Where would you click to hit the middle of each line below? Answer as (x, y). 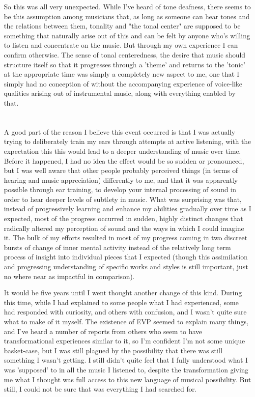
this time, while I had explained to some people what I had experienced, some (121, 302)
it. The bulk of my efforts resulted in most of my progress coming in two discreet (126, 238)
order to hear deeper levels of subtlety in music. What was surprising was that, (123, 199)
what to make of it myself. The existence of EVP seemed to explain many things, (126, 321)
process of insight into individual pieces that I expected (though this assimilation (126, 257)
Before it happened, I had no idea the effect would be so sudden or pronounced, (124, 160)
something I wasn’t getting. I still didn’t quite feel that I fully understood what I (126, 360)
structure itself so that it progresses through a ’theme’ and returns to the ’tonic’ (125, 64)
